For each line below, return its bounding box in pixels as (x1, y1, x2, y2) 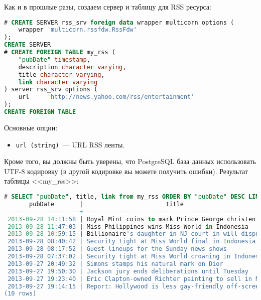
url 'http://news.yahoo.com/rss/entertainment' (18, 93, 195, 101)
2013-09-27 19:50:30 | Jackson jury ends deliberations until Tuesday (8, 267, 248, 275)
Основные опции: (4, 122, 58, 132)
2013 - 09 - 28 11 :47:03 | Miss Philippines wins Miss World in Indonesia (8, 223, 248, 230)
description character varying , (18, 63, 126, 71)
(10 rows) (4, 290, 37, 297)
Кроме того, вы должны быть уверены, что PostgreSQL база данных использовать (4, 156, 256, 167)
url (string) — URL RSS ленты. (16, 139, 125, 149)
